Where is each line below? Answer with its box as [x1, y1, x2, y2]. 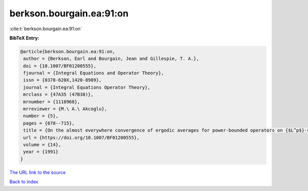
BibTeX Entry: [9, 35, 40, 41]
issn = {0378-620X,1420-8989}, [23, 77, 102, 83]
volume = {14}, [23, 142, 62, 147]
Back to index [9, 179, 38, 185]
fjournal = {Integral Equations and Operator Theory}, [23, 70, 164, 76]
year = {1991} [23, 149, 59, 155]
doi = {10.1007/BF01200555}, [23, 63, 97, 69]
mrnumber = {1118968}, [23, 99, 81, 104]
